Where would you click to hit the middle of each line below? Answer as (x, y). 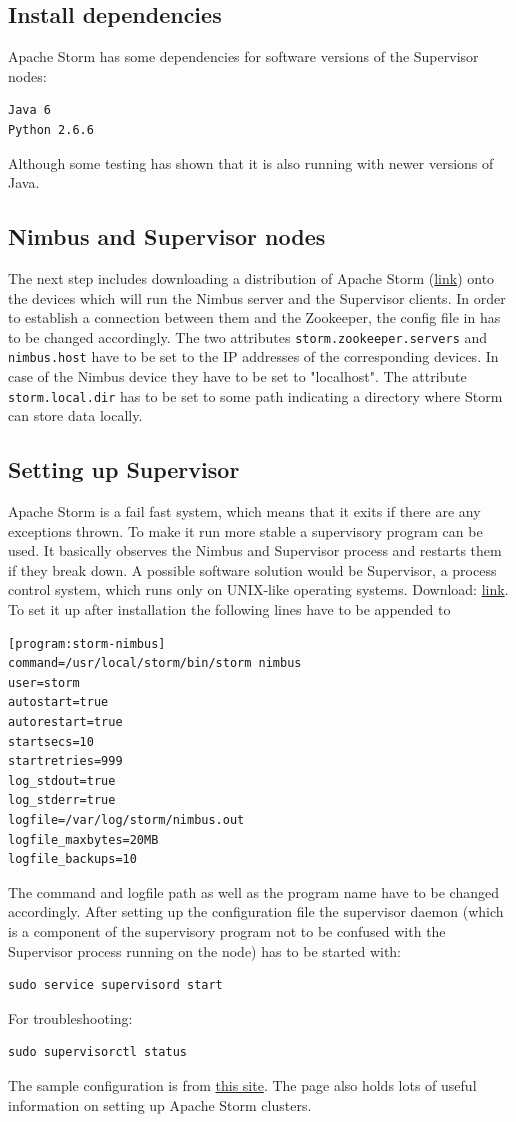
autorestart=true (65, 722)
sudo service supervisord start (115, 985)
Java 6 (29, 110)
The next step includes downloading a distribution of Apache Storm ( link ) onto (251, 277)
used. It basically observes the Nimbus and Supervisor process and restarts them (255, 550)
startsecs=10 (51, 741)
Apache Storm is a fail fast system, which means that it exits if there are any (244, 511)
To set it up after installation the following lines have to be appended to (229, 609)
